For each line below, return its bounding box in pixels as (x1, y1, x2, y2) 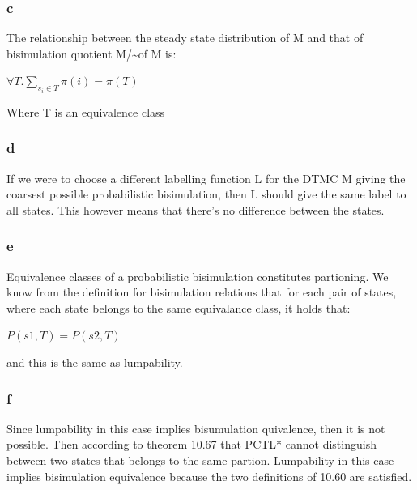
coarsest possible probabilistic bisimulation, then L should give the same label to (6, 185, 406, 202)
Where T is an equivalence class (6, 103, 165, 120)
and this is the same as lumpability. (6, 354, 183, 371)
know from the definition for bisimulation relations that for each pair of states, (6, 283, 397, 300)
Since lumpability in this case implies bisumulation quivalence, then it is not (6, 420, 385, 437)
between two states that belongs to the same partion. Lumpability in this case (6, 452, 394, 469)
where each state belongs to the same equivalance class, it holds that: (6, 299, 351, 316)
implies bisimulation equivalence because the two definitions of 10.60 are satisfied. (6, 467, 412, 484)
